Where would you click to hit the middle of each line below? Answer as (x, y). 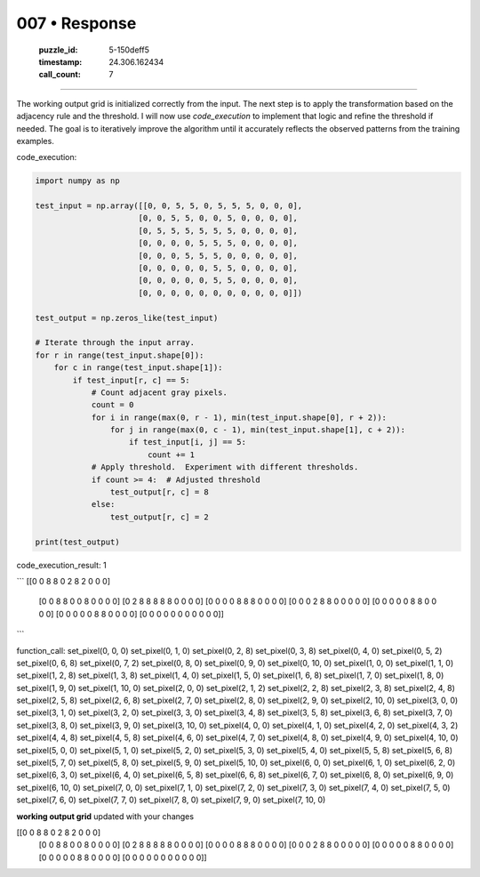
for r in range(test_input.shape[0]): (120, 355)
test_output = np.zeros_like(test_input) (127, 318)
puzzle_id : (58, 50)
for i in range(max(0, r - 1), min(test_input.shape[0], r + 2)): (239, 417)
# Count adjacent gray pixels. (160, 392)
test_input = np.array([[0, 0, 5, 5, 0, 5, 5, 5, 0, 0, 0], (169, 206)
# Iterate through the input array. (115, 343)
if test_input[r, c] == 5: (131, 380)
